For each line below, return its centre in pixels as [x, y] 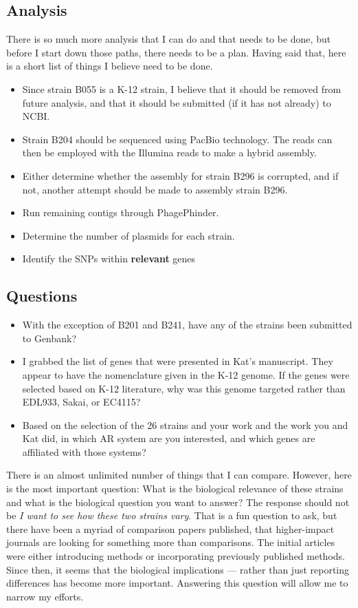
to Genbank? [49, 338]
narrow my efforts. [45, 596]
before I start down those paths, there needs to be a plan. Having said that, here [176, 52]
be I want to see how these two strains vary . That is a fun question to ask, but [172, 515]
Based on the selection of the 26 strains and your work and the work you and [185, 424]
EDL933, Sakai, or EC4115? [81, 402]
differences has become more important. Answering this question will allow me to [177, 583]
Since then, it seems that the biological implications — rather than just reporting [178, 569]
